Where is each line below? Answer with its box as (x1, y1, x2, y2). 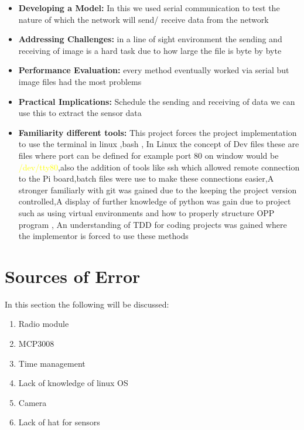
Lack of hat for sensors (18, 416, 100, 428)
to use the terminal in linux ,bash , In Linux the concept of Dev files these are (18, 138, 299, 150)
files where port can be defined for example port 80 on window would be (18, 149, 279, 161)
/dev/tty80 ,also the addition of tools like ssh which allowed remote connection (18, 161, 300, 173)
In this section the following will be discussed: (5, 298, 169, 310)
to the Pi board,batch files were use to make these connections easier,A (18, 172, 274, 185)
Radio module (18, 318, 69, 330)
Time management (18, 357, 86, 369)
